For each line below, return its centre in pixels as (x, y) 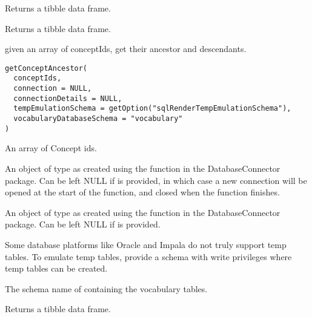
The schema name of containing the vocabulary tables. (106, 288)
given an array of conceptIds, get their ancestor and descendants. (126, 49)
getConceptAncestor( (46, 68)
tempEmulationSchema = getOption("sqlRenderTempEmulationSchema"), (152, 109)
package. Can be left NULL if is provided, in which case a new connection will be (156, 180)
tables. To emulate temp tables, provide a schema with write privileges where (148, 256)
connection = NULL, (53, 89)
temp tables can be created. (56, 268)
